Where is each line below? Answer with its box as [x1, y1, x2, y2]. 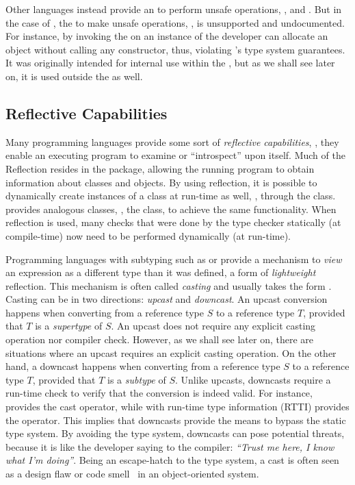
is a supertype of [35, 319, 103, 333]
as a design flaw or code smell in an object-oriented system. [5, 467, 259, 481]
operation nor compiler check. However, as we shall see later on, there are [5, 332, 313, 347]
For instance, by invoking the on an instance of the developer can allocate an [5, 29, 328, 43]
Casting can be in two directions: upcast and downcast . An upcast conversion [5, 292, 328, 306]
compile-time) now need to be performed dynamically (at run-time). [5, 228, 291, 242]
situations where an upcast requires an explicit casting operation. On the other [5, 345, 337, 360]
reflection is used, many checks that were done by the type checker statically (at [5, 215, 341, 229]
